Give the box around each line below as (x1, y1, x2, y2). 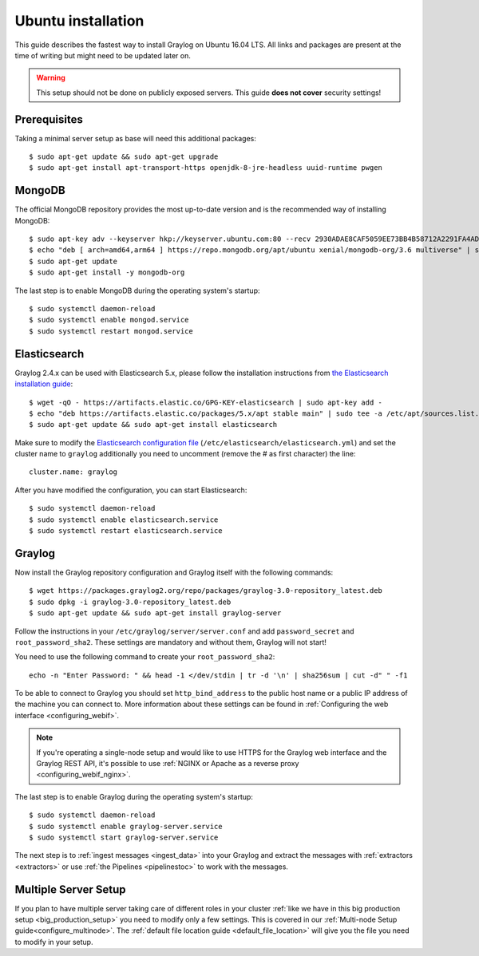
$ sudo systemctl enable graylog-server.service (29, 822, 223, 831)
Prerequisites (14, 113, 83, 126)
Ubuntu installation (14, 12, 144, 30)
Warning (36, 73, 65, 83)
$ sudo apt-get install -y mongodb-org (29, 268, 185, 277)
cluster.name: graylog (29, 468, 118, 476)
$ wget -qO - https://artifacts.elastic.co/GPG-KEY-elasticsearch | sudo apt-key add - (29, 397, 383, 407)
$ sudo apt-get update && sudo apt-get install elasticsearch (29, 420, 278, 429)
